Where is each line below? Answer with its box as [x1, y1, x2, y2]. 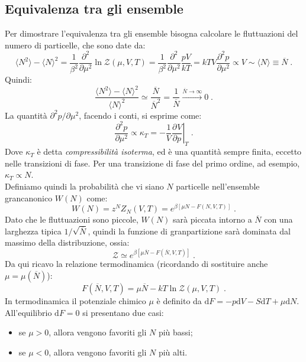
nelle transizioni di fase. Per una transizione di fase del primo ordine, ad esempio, [5, 156, 300, 169]
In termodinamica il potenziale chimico [5, 295, 146, 307]
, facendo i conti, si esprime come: [79, 109, 202, 121]
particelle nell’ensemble [176, 180, 260, 192]
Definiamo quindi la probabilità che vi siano [5, 180, 164, 192]
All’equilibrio [5, 306, 52, 318]
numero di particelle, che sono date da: [5, 38, 146, 51]
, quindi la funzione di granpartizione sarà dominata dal [88, 224, 291, 237]
